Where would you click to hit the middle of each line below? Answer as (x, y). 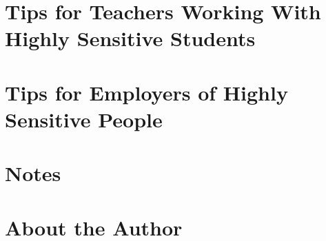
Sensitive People (84, 119)
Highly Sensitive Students (130, 38)
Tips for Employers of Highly (146, 92)
